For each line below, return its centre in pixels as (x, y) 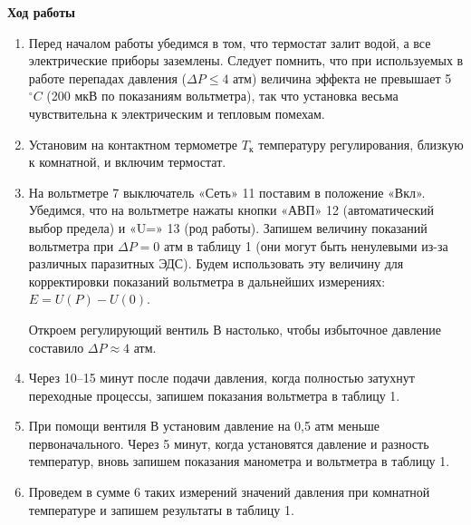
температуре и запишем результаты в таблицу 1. (161, 509)
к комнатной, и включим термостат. (127, 162)
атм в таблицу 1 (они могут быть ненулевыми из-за (306, 245)
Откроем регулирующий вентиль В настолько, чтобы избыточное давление (235, 329)
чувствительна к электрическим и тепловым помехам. (177, 113)
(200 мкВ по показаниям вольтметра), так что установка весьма (222, 96)
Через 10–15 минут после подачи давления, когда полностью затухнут (221, 378)
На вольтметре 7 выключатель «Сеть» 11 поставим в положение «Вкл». (227, 192)
